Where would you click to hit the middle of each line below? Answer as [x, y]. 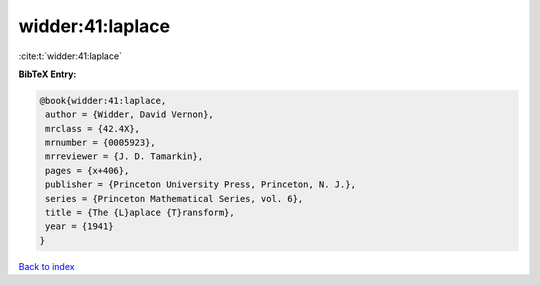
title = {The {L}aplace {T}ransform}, [140, 213]
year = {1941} [79, 226]
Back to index [46, 266]
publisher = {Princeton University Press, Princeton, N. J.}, [201, 184]
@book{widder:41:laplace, [103, 100]
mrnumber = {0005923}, [101, 143]
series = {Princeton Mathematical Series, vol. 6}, [174, 198]
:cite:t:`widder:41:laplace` [70, 56]
